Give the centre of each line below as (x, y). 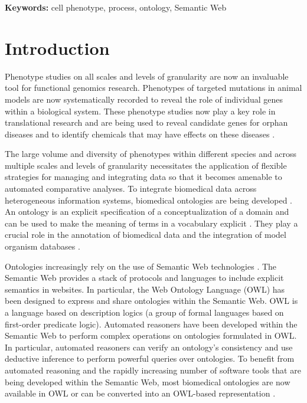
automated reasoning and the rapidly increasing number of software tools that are (153, 370)
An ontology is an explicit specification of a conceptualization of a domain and (147, 212)
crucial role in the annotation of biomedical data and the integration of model (146, 235)
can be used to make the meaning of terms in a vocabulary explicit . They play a (151, 223)
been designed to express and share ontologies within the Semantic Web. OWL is (151, 301)
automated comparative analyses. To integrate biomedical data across (131, 189)
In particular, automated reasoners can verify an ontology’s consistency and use (149, 347)
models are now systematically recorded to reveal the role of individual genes (144, 99)
